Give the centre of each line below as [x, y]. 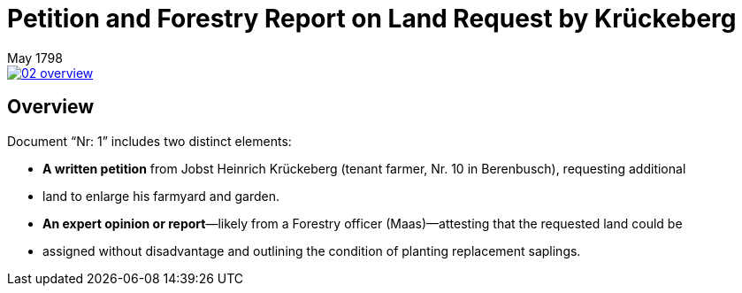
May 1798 [35, 58]
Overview [51, 107]
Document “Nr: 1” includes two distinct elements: [149, 141]
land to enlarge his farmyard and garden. [161, 196]
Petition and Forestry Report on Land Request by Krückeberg [372, 19]
